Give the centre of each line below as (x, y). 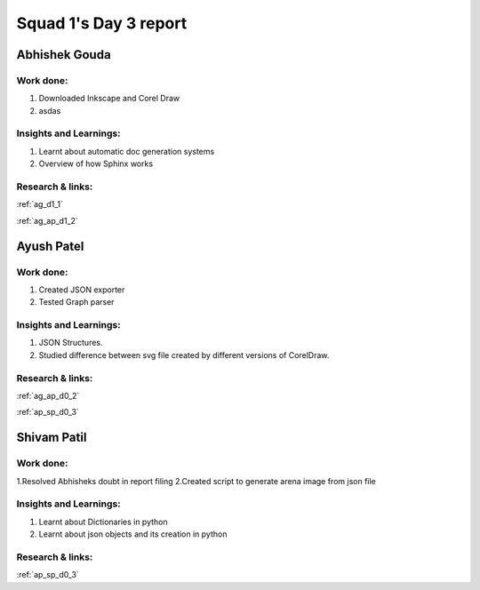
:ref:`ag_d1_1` (40, 204)
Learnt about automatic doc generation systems (127, 151)
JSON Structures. (71, 343)
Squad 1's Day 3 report (102, 23)
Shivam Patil (52, 438)
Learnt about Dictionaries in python (103, 522)
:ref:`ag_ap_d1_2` (48, 220)
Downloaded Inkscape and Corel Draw (109, 99)
